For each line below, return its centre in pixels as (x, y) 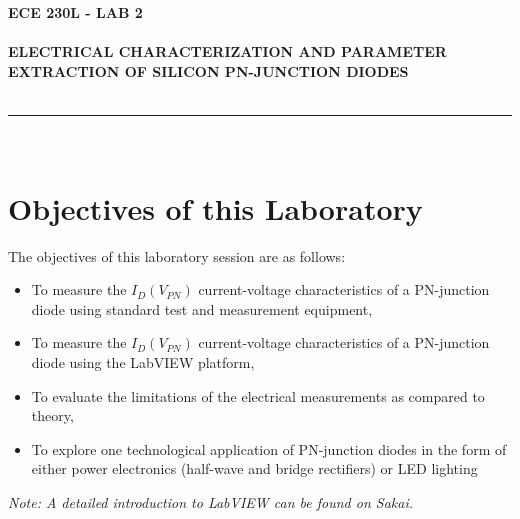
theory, (52, 415)
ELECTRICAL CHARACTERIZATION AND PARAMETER (227, 51)
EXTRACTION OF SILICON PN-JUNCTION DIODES (208, 70)
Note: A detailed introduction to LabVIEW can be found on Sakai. (211, 502)
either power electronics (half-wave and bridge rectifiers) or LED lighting (254, 468)
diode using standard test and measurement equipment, (202, 308)
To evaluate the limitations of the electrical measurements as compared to (258, 395)
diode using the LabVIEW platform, (143, 362)
